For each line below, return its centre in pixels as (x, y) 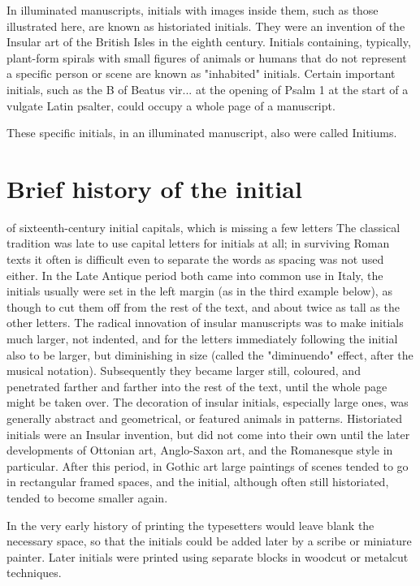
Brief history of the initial (154, 188)
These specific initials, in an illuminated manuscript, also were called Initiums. (202, 133)
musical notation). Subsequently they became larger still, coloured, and (184, 371)
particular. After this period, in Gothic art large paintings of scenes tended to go (208, 465)
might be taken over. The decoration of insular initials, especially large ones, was (208, 402)
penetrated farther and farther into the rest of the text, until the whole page (197, 386)
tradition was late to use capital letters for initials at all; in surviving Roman (198, 243)
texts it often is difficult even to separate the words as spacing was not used (195, 259)
